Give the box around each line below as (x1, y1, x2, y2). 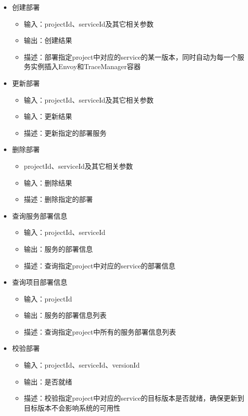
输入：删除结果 (24, 177, 72, 188)
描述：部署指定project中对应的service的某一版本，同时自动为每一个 (24, 51, 238, 62)
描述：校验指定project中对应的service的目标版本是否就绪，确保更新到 (24, 393, 245, 403)
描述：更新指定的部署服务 (24, 127, 107, 138)
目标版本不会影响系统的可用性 (24, 402, 121, 413)
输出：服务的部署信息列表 (24, 310, 107, 320)
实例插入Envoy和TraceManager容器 (31, 61, 141, 72)
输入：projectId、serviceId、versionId (24, 360, 140, 370)
